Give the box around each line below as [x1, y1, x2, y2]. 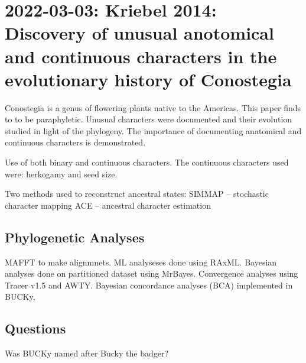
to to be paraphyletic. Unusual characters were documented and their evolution [5, 113, 292, 125]
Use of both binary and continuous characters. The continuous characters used [5, 156, 289, 168]
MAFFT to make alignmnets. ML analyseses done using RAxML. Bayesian [5, 255, 277, 268]
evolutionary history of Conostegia [5, 67, 292, 91]
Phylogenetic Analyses [5, 228, 145, 246]
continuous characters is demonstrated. [5, 136, 146, 148]
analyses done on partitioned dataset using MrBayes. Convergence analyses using [5, 267, 298, 280]
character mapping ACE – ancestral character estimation [5, 199, 211, 211]
